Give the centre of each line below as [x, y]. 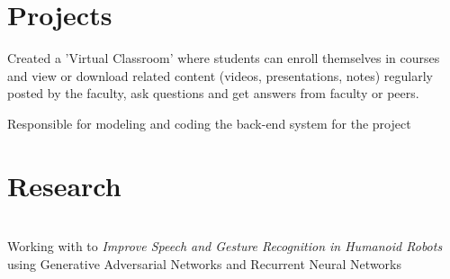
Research [64, 185]
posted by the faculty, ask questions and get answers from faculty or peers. [213, 93]
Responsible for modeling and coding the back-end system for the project [209, 123]
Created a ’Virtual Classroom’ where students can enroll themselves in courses [224, 58]
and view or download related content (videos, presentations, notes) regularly [220, 75]
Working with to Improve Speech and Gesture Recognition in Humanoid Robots [225, 246]
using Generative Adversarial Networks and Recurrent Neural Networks [205, 263]
